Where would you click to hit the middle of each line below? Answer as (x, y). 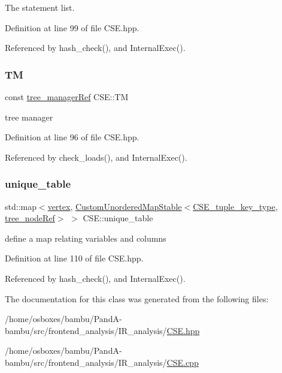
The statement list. (40, 7)
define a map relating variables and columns (86, 238)
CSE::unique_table (118, 218)
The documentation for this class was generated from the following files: (137, 298)
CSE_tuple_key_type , (235, 206)
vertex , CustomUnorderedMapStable (115, 206)
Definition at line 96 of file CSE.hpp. (72, 137)
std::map (21, 206)
